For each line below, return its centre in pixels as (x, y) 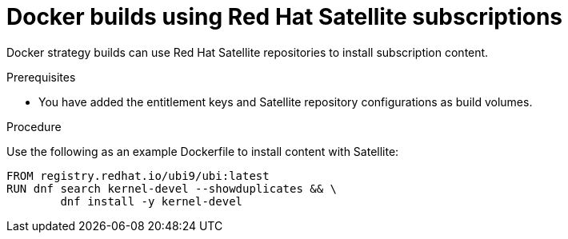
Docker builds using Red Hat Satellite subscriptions (285, 17)
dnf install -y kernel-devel (152, 201)
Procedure (34, 126)
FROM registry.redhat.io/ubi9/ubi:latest (138, 175)
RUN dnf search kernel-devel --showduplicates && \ (172, 188)
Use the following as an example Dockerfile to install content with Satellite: (203, 151)
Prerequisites (41, 77)
